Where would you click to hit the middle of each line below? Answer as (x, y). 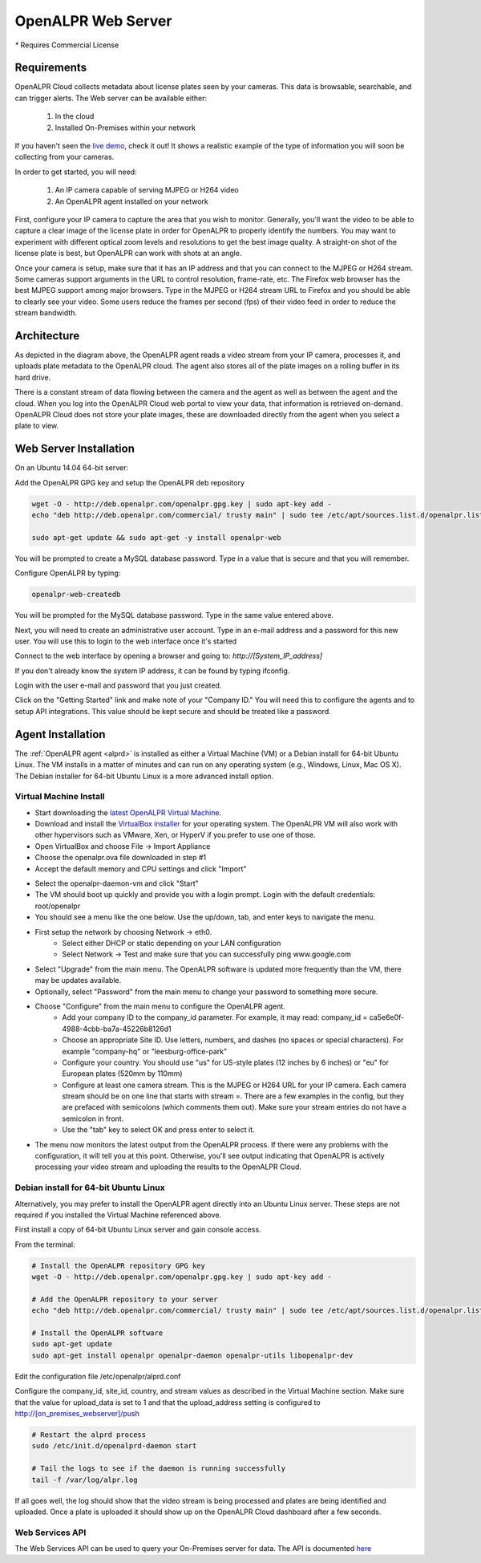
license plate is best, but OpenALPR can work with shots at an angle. (128, 254)
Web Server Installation (75, 449)
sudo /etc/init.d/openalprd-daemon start (114, 1446)
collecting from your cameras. (65, 157)
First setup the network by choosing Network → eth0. (123, 932)
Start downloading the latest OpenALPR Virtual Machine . (128, 812)
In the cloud (75, 116)
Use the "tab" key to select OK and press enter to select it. (159, 1130)
